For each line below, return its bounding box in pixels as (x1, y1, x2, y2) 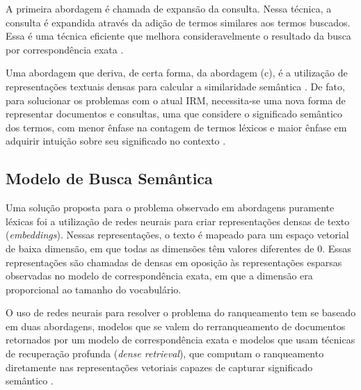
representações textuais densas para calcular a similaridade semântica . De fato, (6, 79, 345, 93)
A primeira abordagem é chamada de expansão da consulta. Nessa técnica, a (6, 1, 332, 15)
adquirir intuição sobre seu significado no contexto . (6, 133, 226, 148)
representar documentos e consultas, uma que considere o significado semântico (6, 106, 343, 121)
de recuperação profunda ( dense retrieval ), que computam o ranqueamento (6, 346, 324, 361)
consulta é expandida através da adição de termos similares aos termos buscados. (6, 15, 351, 29)
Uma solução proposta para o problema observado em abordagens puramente (6, 200, 335, 215)
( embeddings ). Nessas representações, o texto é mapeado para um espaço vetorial (6, 227, 349, 242)
